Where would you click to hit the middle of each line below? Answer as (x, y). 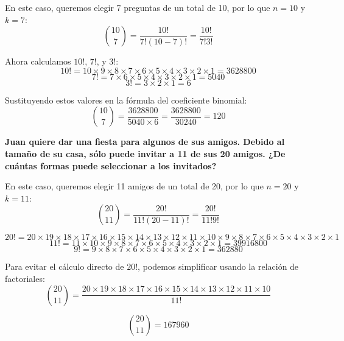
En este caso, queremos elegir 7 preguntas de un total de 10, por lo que (138, 7)
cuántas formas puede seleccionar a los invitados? (111, 165)
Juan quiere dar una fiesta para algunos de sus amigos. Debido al (145, 142)
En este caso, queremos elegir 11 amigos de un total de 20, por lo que (134, 186)
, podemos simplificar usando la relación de (218, 266)
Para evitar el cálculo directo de (65, 266)
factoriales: (25, 278)
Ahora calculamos (38, 61)
